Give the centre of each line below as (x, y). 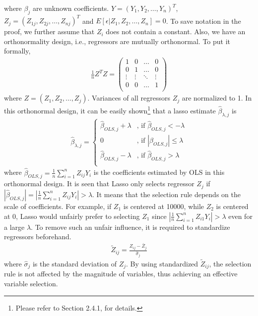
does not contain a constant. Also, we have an (176, 31)
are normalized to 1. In (217, 98)
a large (14, 227)
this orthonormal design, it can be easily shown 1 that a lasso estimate (110, 110)
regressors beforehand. (38, 237)
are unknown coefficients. (71, 8)
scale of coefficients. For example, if (58, 206)
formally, (17, 51)
